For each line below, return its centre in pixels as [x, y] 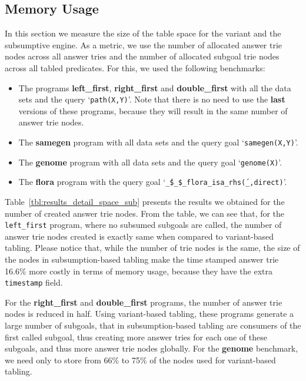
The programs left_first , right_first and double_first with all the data [155, 87]
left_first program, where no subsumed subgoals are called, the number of [143, 225]
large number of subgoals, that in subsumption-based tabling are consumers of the [153, 325]
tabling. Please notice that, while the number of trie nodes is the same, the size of [152, 248]
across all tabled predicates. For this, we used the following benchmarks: [135, 67]
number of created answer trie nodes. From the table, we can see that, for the [145, 213]
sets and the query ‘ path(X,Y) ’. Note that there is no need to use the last [152, 99]
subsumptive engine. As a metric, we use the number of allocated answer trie [144, 44]
